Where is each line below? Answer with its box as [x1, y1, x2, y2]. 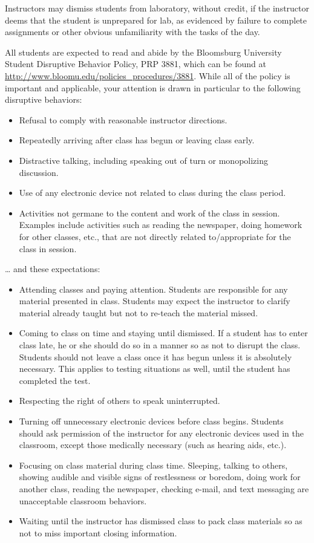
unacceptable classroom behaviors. [19, 494, 147, 507]
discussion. [19, 166, 59, 178]
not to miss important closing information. [19, 526, 177, 539]
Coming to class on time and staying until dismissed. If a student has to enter [19, 327, 308, 339]
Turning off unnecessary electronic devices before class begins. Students [19, 415, 284, 428]
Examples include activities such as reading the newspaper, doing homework [19, 218, 303, 231]
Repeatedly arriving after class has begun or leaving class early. [19, 134, 255, 146]
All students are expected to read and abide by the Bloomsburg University [5, 45, 282, 58]
